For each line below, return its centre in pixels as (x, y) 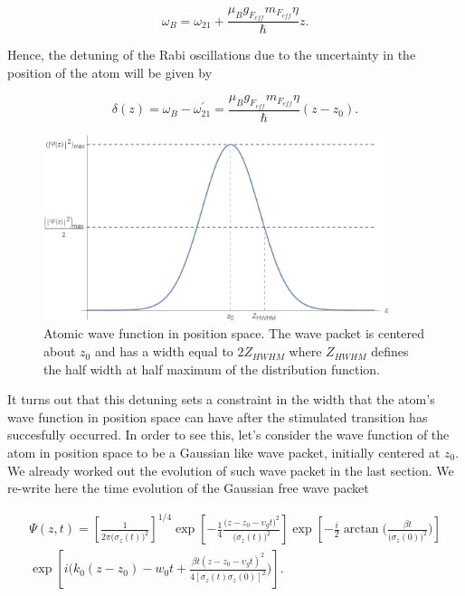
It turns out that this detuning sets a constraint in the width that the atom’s (221, 399)
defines (390, 351)
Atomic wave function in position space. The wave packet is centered (234, 333)
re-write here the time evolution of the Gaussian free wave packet (188, 488)
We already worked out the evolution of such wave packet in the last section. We (231, 470)
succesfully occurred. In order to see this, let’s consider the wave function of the (228, 435)
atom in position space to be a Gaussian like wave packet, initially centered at (224, 453)
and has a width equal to (164, 351)
